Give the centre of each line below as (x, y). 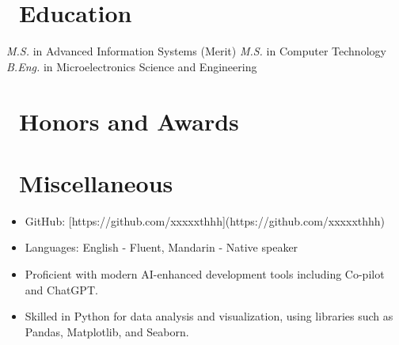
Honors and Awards (129, 121)
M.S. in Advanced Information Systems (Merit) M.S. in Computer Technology (196, 51)
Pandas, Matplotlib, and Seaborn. (107, 331)
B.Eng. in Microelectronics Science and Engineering (132, 66)
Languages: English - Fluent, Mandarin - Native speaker (161, 247)
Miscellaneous (96, 182)
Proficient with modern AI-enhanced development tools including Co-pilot (205, 274)
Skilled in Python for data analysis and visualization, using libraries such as (209, 316)
